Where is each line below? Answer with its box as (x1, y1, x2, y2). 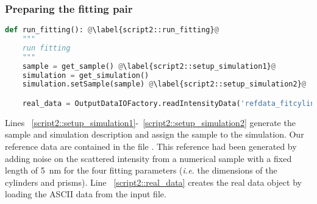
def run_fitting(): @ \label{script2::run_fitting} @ (5, 26, 219, 35)
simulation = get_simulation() (22, 71, 149, 80)
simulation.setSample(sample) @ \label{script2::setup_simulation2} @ (22, 80, 306, 89)
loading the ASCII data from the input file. (5, 188, 166, 200)
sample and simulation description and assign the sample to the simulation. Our (5, 128, 304, 141)
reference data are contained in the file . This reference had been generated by (5, 140, 297, 153)
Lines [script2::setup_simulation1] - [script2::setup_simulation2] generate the (5, 116, 296, 128)
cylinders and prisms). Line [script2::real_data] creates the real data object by (5, 175, 302, 188)
